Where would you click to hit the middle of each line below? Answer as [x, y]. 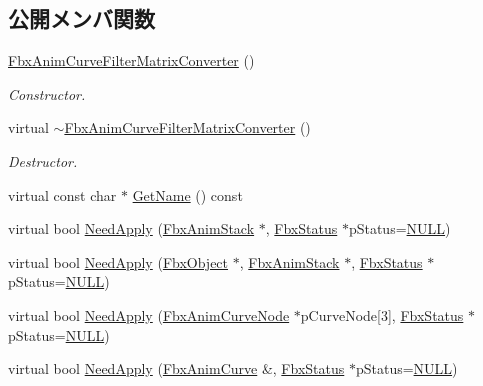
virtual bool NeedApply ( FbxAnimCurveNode [149, 314]
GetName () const [187, 194]
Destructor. [43, 160]
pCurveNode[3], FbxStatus [382, 314]
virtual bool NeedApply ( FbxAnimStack [131, 228]
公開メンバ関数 [81, 18]
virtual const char [62, 194]
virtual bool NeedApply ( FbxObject [118, 261]
